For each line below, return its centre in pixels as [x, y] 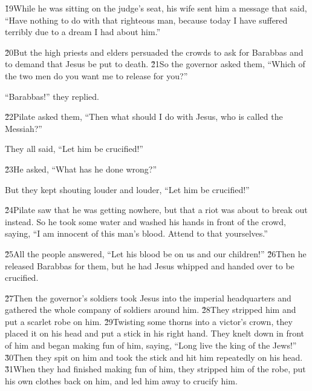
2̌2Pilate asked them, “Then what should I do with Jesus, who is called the [144, 117]
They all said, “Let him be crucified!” [74, 149]
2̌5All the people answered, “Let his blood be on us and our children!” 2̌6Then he [156, 253]
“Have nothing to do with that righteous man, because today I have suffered [146, 20]
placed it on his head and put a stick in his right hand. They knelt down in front [155, 333]
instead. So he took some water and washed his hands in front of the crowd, [145, 221]
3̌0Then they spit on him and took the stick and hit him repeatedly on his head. [154, 357]
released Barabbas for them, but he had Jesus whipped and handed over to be [150, 265]
